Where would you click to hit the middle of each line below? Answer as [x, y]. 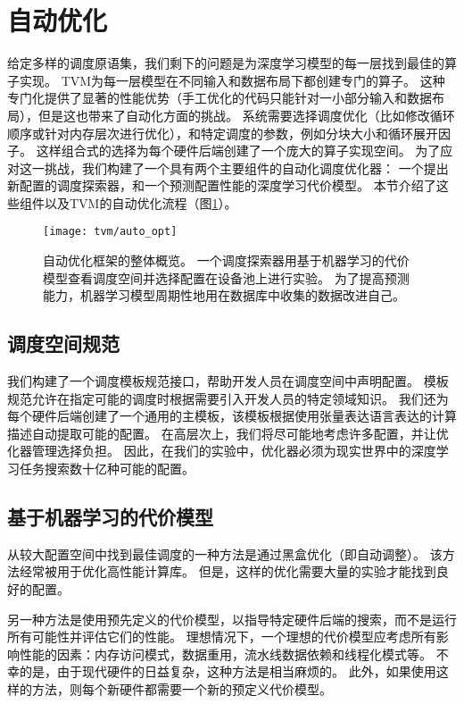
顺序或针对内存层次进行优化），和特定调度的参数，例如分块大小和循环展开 [223, 133]
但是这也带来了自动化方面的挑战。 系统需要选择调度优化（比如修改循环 [246, 115]
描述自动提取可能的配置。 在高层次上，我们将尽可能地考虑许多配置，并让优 [228, 433]
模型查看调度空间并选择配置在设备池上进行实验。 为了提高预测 [226, 277]
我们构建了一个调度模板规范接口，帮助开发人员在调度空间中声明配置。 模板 [228, 381]
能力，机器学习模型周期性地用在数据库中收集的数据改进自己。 [224, 295]
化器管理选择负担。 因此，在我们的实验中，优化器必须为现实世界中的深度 [222, 451]
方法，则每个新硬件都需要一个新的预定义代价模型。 [182, 689]
